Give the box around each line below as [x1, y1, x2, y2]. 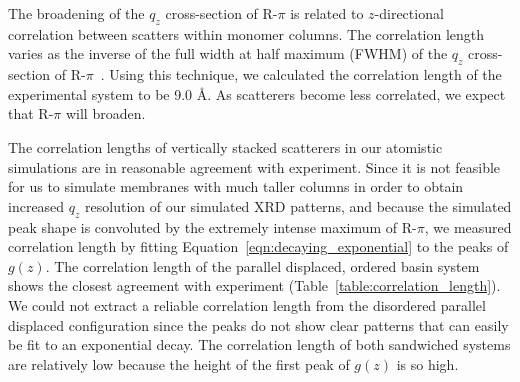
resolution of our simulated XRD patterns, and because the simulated [85, 195, 512, 216]
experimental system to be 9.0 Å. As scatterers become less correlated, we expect [8, 83, 506, 104]
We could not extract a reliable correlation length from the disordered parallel [8, 294, 486, 315]
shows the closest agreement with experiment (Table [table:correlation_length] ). [8, 275, 501, 296]
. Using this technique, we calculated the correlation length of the [100, 64, 502, 85]
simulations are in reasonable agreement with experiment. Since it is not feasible [8, 156, 501, 177]
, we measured [424, 216, 512, 237]
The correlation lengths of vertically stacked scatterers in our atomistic [8, 136, 443, 157]
